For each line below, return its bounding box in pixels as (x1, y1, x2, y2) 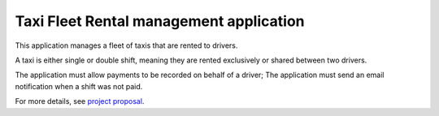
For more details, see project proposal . (15, 97, 145, 106)
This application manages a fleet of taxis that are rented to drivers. (15, 41, 238, 50)
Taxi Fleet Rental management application (15, 12, 305, 30)
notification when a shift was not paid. (15, 81, 143, 91)
